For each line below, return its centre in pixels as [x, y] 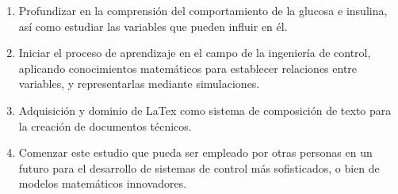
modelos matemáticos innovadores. [103, 183]
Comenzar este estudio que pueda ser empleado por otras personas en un [195, 152]
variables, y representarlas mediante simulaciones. [139, 84]
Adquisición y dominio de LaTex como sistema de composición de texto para [205, 110]
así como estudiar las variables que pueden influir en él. [153, 26]
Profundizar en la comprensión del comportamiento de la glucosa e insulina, [203, 10]
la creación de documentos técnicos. [105, 126]
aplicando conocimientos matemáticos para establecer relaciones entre [188, 68]
